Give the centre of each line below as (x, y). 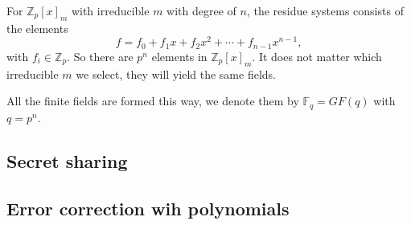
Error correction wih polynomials (148, 208)
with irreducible (110, 10)
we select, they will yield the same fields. (176, 74)
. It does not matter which (317, 56)
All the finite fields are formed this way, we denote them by (153, 101)
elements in (179, 56)
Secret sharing (67, 160)
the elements (37, 28)
